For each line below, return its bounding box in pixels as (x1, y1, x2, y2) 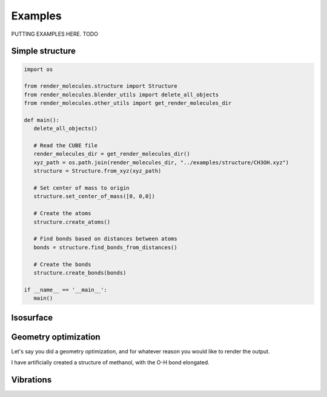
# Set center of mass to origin (33, 185, 130, 192)
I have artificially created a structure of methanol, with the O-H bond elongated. (11, 359, 210, 366)
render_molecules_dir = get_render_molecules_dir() (33, 150, 190, 158)
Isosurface (11, 312, 53, 322)
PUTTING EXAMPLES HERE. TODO (11, 30, 98, 38)
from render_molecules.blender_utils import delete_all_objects (24, 91, 219, 98)
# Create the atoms (33, 210, 91, 217)
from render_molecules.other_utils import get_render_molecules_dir (24, 100, 232, 107)
